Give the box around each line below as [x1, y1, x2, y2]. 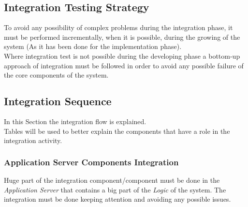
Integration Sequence [4, 94, 112, 109]
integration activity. [4, 135, 62, 145]
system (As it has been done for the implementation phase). [4, 41, 182, 51]
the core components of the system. [4, 70, 109, 80]
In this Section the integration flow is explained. [4, 116, 146, 126]
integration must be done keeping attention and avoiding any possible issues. [4, 194, 231, 204]
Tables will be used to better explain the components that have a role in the [4, 126, 230, 136]
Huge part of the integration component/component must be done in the [4, 175, 220, 185]
